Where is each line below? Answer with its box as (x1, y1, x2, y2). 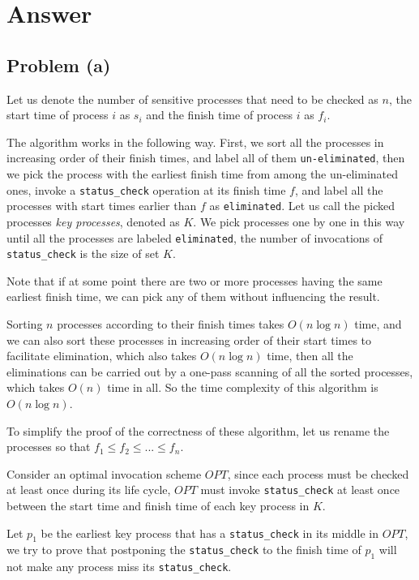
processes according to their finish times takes (57, 316, 284, 333)
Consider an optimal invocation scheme (6, 465, 202, 482)
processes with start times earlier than (6, 197, 197, 214)
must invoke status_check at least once (200, 481, 400, 498)
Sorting (6, 316, 43, 333)
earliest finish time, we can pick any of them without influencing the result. (6, 288, 380, 305)
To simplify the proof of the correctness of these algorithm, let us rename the (6, 422, 390, 439)
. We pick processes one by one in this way (193, 213, 405, 230)
